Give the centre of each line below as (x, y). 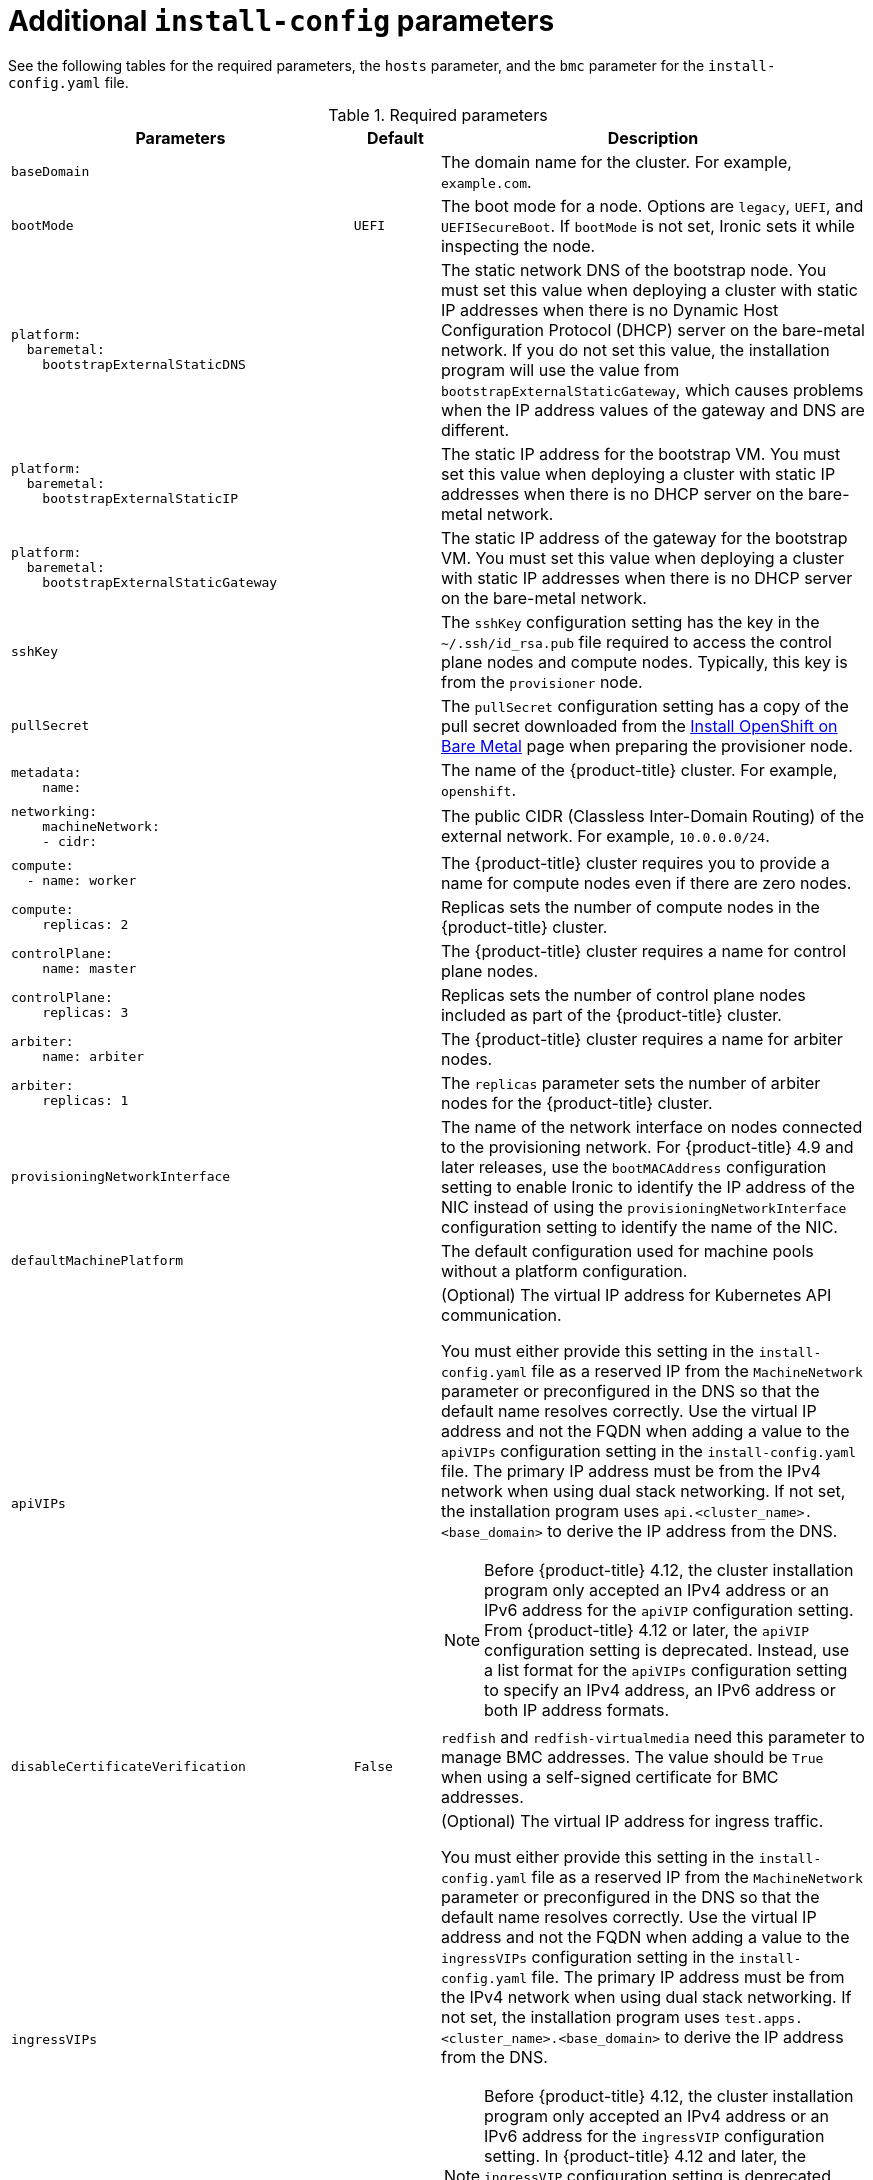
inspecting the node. (518, 245)
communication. (501, 1314)
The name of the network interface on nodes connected (651, 1126)
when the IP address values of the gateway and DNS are (652, 409)
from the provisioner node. (541, 681)
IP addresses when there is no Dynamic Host (609, 309)
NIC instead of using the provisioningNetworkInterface (643, 1206)
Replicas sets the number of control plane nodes (623, 994)
